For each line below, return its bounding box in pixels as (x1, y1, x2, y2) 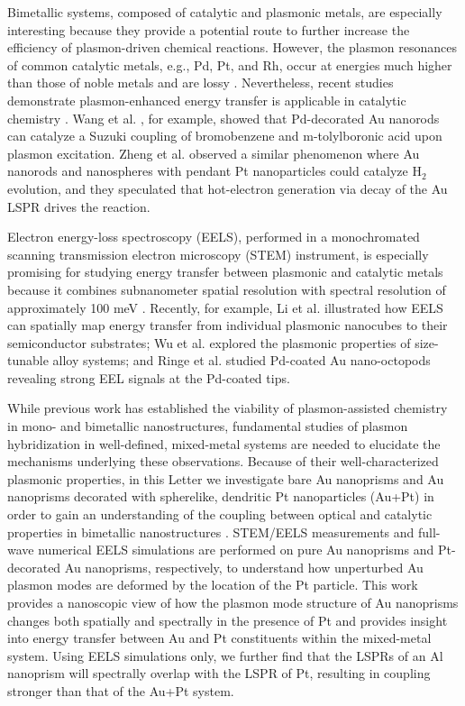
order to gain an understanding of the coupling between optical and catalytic (7, 505, 433, 524)
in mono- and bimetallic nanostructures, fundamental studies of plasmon (7, 417, 408, 436)
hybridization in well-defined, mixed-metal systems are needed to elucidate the (7, 434, 441, 453)
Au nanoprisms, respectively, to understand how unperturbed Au (64, 557, 424, 576)
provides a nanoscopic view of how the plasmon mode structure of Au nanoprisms (7, 593, 459, 611)
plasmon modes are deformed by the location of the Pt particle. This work (7, 575, 418, 594)
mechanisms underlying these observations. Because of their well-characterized (7, 452, 439, 471)
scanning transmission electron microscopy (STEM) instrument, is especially (7, 244, 429, 263)
